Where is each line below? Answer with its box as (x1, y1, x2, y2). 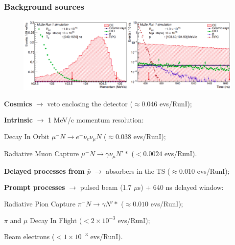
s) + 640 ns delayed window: (138, 182, 224, 192)
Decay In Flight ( (30, 215, 82, 225)
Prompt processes (4, 182, 65, 192)
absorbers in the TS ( (106, 165, 170, 176)
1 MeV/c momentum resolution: (47, 115, 144, 125)
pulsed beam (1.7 (80, 182, 132, 192)
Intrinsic (4, 115, 33, 125)
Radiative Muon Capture (4, 148, 79, 159)
